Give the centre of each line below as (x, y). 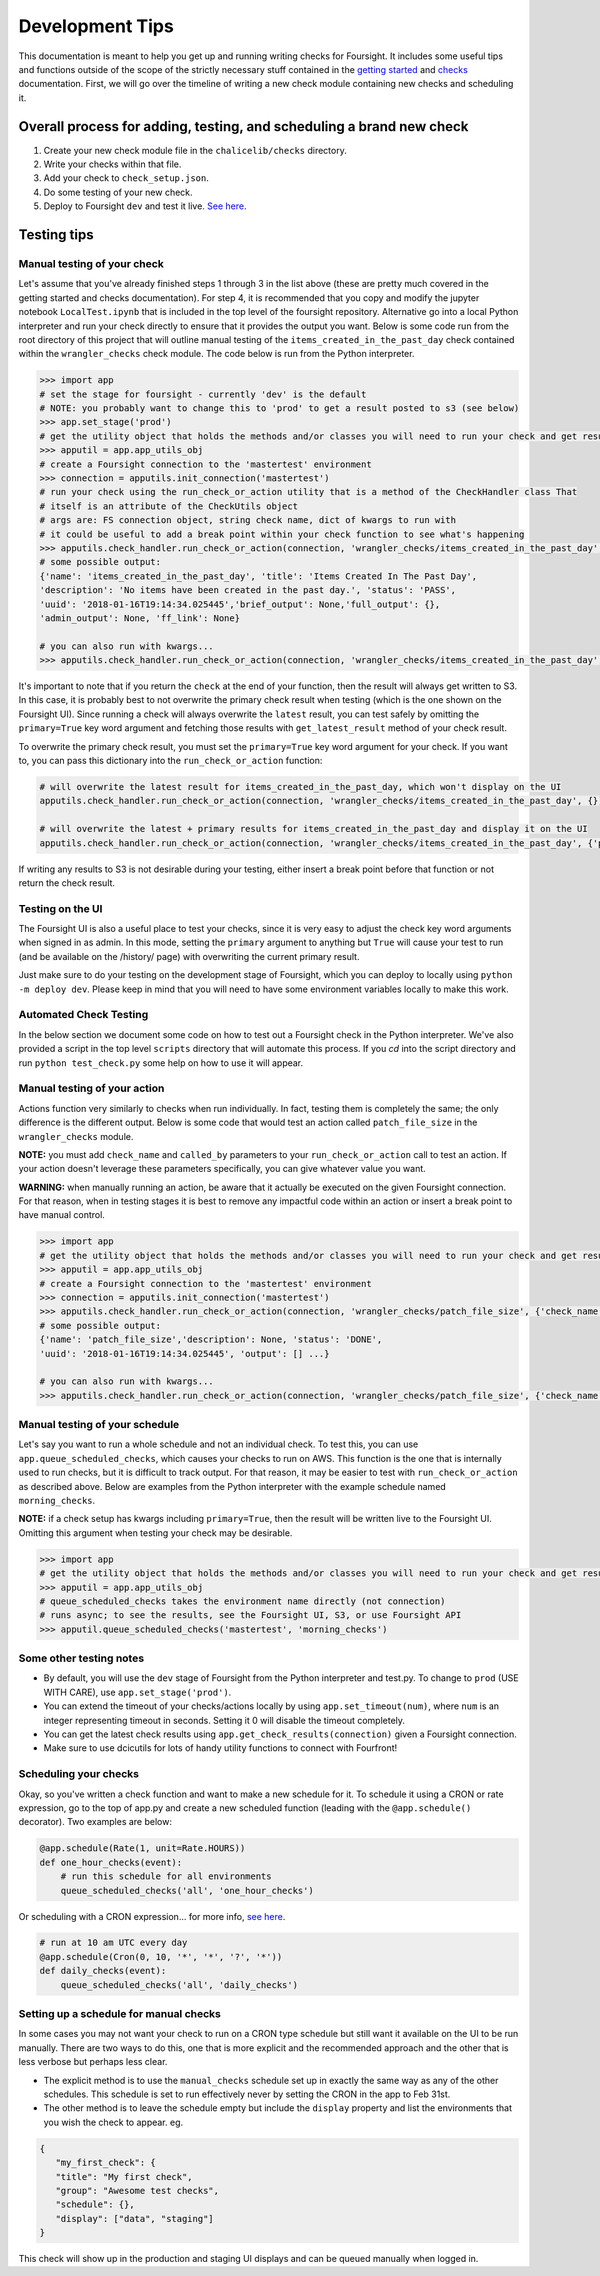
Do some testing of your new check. (118, 192)
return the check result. (66, 882)
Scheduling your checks (79, 1774)
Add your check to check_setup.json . (126, 178)
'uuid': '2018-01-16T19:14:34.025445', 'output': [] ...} (184, 1353)
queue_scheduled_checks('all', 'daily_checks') (179, 1984)
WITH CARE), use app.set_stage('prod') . (137, 1692)
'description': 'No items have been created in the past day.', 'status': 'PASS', (248, 590)
